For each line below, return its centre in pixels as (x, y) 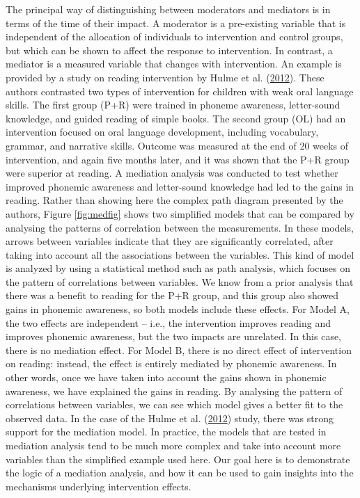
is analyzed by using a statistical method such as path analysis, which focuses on (178, 268)
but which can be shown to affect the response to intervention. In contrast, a (169, 50)
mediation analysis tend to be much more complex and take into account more (173, 445)
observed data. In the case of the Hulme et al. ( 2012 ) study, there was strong (170, 418)
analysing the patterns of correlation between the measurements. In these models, (180, 227)
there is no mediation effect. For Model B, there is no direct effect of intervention (179, 350)
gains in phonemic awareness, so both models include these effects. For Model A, (178, 309)
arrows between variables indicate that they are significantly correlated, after (170, 241)
